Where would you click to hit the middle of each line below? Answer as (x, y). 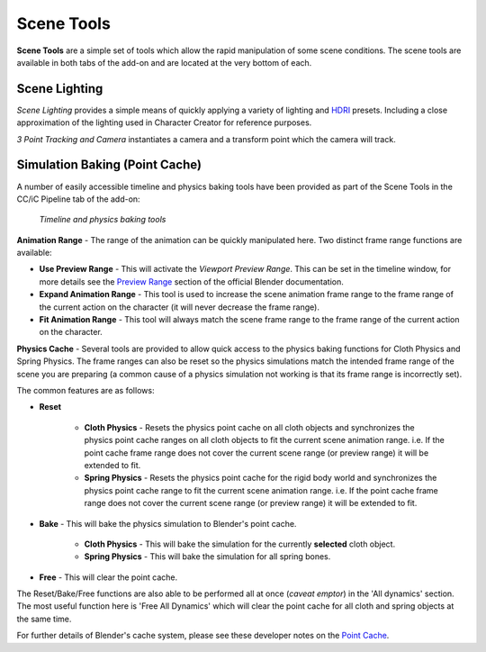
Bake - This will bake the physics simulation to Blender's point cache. (168, 523)
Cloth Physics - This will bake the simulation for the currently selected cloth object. (240, 544)
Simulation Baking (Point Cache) (109, 165)
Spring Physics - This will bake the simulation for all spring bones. (207, 557)
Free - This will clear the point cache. (108, 577)
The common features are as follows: (85, 390)
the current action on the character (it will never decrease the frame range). (179, 307)
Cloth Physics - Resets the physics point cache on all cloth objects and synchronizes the (249, 427)
